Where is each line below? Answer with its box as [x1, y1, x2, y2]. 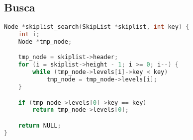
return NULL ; [18, 122, 61, 129]
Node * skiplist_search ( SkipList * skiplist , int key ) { [4, 23, 190, 31]
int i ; [18, 31, 40, 38]
